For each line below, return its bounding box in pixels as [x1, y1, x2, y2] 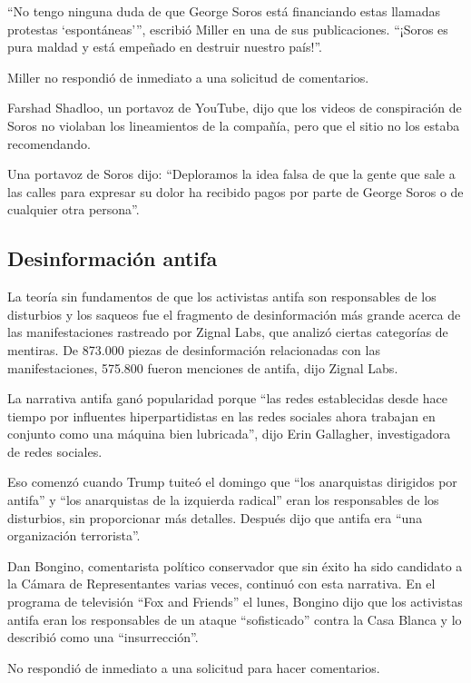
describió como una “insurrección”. [7, 628, 199, 647]
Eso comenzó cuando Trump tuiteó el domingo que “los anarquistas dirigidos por [7, 472, 457, 491]
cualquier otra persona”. [7, 200, 140, 219]
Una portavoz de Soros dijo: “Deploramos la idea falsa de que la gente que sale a [7, 164, 456, 183]
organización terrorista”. [7, 526, 141, 545]
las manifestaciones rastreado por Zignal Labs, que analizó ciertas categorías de [7, 322, 448, 341]
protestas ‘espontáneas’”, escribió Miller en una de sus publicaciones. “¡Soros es [7, 19, 448, 38]
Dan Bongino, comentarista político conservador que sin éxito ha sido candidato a [7, 556, 463, 575]
